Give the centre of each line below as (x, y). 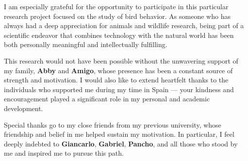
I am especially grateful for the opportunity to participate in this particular (116, 6)
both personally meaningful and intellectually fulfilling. (86, 44)
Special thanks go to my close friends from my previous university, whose (113, 124)
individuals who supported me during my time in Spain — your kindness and (119, 89)
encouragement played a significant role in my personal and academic (107, 99)
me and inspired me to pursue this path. (64, 153)
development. (24, 108)
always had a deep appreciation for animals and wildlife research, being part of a (124, 25)
